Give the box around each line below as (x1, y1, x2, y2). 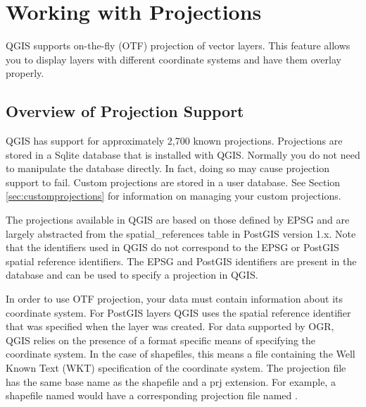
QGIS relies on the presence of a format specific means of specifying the (6, 332, 316, 347)
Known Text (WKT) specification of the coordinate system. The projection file (6, 360, 346, 375)
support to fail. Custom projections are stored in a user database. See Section (6, 174, 341, 189)
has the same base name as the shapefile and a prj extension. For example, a (6, 374, 336, 389)
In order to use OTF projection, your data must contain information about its (6, 291, 343, 306)
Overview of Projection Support (6, 100, 244, 122)
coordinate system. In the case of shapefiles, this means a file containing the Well (6, 346, 355, 361)
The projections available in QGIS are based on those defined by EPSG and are (6, 212, 350, 227)
